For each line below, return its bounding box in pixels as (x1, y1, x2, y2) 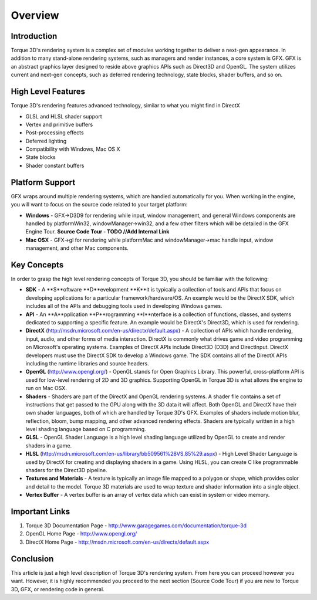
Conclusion (11, 554, 54, 564)
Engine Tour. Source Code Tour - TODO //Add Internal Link (25, 228, 170, 235)
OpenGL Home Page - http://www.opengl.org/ (25, 530, 137, 537)
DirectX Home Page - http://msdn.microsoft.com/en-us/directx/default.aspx (25, 538, 210, 545)
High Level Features (11, 87, 85, 97)
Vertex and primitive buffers (25, 121, 93, 128)
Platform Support (11, 177, 76, 187)
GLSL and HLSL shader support (25, 113, 102, 120)
